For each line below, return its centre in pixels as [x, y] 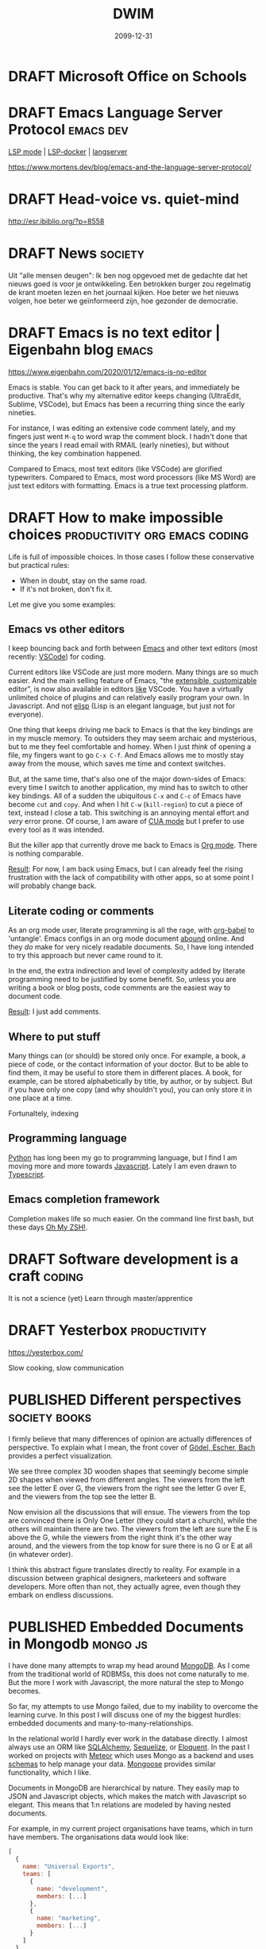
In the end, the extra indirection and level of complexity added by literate [127, 971]
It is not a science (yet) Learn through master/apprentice [100, 1298]
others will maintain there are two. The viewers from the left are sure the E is [133, 1528]
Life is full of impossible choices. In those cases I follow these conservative [131, 557]
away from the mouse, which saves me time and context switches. [117, 763]
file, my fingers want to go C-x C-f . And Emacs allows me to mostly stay [126, 755]
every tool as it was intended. [56, 830]
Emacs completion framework [84, 1200]
